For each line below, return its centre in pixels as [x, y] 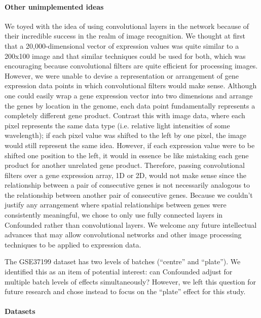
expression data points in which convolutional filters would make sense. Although [131, 85]
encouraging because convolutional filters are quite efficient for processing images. [131, 66]
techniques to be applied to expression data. [73, 244]
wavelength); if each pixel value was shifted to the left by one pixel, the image [125, 135]
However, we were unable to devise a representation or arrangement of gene [122, 75]
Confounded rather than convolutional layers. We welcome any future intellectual [131, 224]
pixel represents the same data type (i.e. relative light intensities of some [117, 125]
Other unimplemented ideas [54, 6]
